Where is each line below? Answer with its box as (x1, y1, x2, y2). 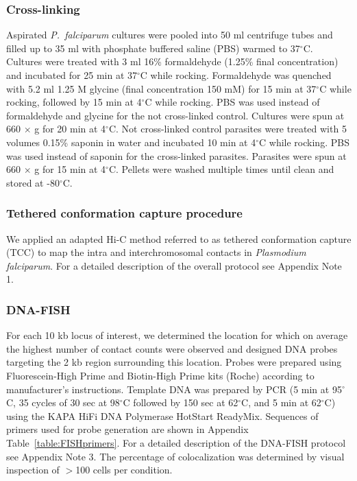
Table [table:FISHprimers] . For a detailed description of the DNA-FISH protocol (6, 435, 346, 449)
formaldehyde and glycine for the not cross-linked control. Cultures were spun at (6, 108, 345, 122)
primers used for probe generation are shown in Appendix (6, 422, 249, 436)
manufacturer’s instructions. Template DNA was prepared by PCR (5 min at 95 (6, 382, 342, 396)
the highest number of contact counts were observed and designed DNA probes (6, 341, 338, 355)
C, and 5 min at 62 (241, 395, 321, 410)
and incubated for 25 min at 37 (6, 68, 138, 82)
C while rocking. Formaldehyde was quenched (140, 68, 332, 82)
